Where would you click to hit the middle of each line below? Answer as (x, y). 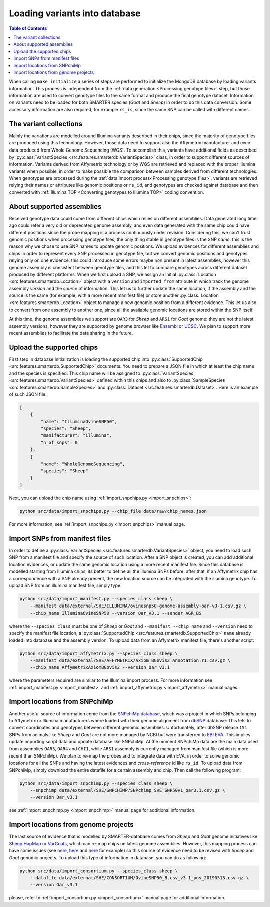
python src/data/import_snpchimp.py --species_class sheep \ (96, 783)
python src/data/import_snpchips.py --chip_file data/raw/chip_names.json (113, 511)
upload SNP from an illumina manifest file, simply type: (65, 585)
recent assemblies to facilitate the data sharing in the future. (71, 333)
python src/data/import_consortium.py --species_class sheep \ (99, 871)
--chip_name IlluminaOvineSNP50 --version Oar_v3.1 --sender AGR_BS (116, 613)
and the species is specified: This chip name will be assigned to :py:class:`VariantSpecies (101, 373)
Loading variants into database (75, 13)
